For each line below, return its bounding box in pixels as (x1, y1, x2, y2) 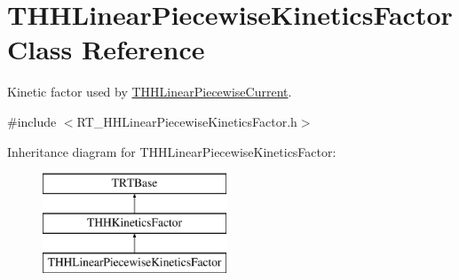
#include (7, 112, 57, 130)
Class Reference (7, 31, 205, 67)
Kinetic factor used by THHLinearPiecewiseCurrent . (7, 82, 292, 101)
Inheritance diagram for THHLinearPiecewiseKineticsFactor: (7, 142, 336, 160)
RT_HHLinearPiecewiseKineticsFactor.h (76, 112, 297, 130)
